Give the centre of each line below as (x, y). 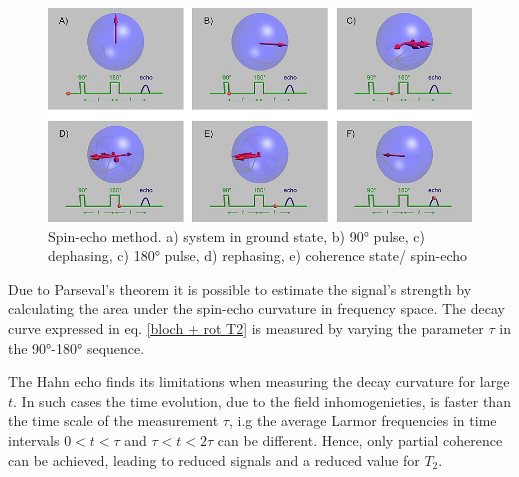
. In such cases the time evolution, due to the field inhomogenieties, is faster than (262, 400)
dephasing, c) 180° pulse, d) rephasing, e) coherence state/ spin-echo (258, 255)
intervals (34, 440)
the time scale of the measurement (113, 420)
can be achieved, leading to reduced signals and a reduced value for (214, 459)
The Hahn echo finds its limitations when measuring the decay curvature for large (259, 381)
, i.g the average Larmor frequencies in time (362, 420)
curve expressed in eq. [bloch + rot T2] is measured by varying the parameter (246, 328)
